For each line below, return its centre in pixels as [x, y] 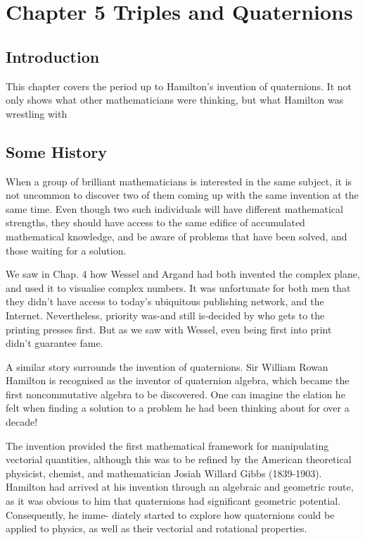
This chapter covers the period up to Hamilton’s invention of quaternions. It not [179, 86]
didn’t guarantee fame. [55, 343]
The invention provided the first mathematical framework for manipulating [167, 445]
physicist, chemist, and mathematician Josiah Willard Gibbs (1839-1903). [164, 473]
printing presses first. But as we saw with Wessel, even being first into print [169, 329]
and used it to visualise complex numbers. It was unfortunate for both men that [178, 287]
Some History [57, 151]
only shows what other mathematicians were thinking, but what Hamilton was [175, 100]
